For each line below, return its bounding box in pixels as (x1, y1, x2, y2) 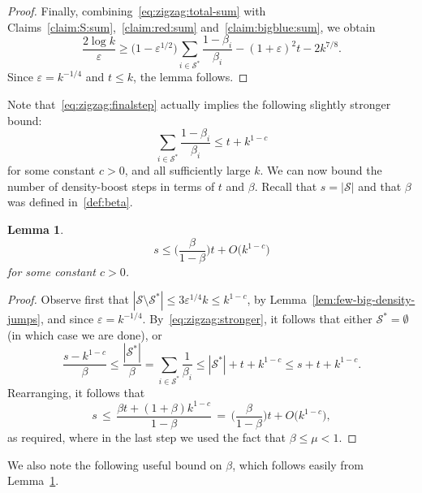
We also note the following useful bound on (7, 456, 222, 473)
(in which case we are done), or (7, 326, 162, 343)
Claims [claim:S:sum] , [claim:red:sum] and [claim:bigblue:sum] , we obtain (7, 18, 376, 35)
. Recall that (254, 177, 317, 194)
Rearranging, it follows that (7, 383, 145, 400)
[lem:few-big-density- (312, 291, 416, 308)
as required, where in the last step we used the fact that (7, 428, 286, 445)
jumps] (7, 310, 41, 327)
